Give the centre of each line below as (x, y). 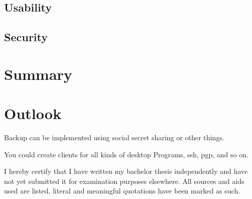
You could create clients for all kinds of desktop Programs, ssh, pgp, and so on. (127, 154)
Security (26, 37)
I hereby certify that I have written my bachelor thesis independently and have (126, 171)
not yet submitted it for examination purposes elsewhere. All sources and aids (124, 181)
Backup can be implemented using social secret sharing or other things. (114, 137)
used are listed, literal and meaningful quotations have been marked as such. (122, 191)
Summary (38, 74)
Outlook (33, 113)
